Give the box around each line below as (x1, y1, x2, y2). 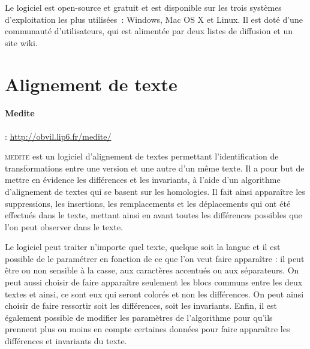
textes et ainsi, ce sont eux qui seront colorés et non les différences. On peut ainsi (5, 287, 304, 300)
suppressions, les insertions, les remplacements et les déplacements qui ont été (5, 197, 291, 209)
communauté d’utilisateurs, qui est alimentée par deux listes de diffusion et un (5, 25, 293, 37)
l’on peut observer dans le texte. (5, 220, 124, 233)
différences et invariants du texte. (5, 335, 127, 347)
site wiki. (5, 36, 38, 49)
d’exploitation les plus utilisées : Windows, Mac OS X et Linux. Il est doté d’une (5, 13, 303, 25)
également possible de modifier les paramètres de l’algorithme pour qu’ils (5, 311, 273, 323)
